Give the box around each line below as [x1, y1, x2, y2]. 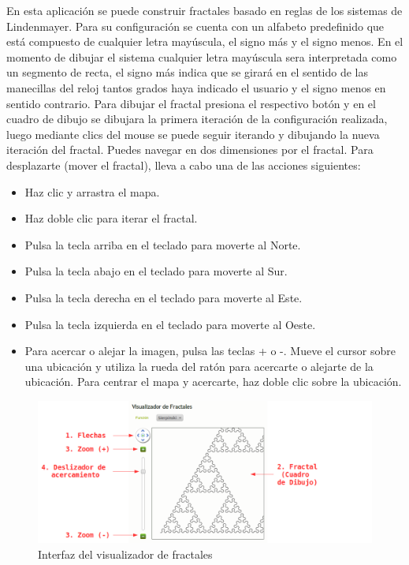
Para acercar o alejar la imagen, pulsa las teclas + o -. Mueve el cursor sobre [24, 342, 396, 359]
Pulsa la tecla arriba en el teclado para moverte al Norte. [24, 236, 301, 253]
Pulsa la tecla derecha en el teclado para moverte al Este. [24, 289, 303, 305]
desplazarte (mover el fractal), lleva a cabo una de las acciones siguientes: [6, 156, 361, 173]
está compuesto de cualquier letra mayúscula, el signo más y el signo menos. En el [6, 33, 403, 50]
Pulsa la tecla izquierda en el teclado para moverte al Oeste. [24, 316, 316, 332]
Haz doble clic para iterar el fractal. [24, 210, 198, 226]
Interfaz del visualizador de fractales [38, 546, 213, 562]
